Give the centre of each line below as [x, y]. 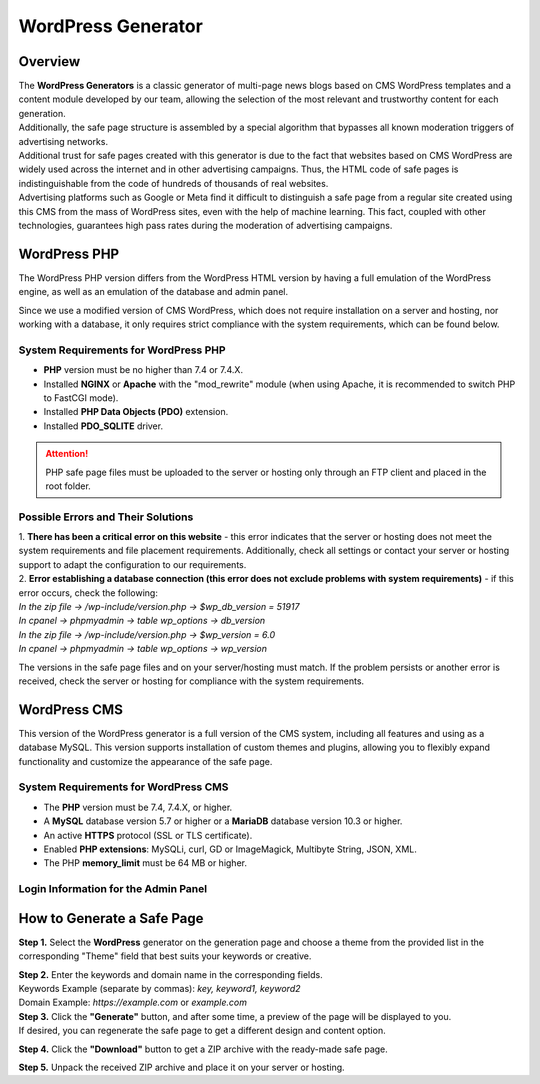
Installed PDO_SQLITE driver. [103, 426]
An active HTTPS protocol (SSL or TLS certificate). [148, 835]
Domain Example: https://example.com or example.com [132, 1002]
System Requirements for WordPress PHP [122, 350]
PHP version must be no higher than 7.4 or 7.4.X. [143, 370]
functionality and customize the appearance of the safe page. [145, 761]
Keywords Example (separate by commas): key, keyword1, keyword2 [159, 988]
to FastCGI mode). [81, 397]
